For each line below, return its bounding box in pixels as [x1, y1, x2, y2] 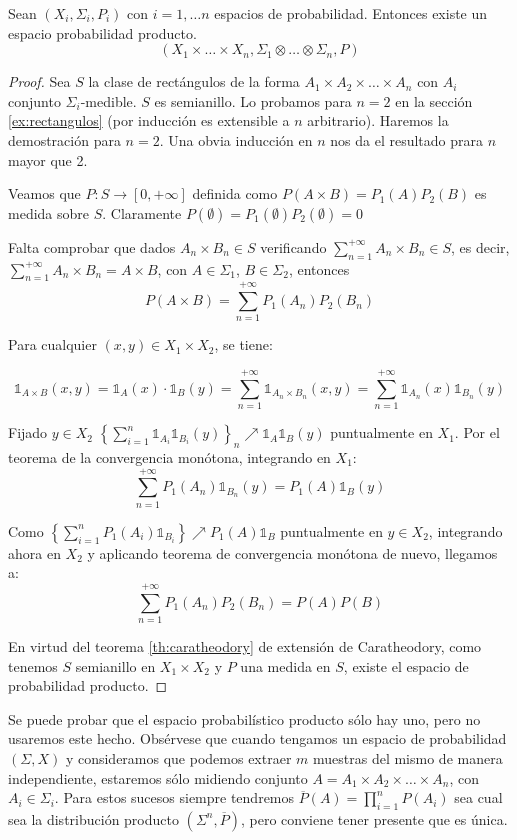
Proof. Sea [8, 71, 71, 92]
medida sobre [8, 202, 90, 223]
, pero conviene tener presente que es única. [240, 808, 508, 829]
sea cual [454, 787, 503, 808]
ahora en [8, 542, 61, 563]
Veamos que [8, 183, 81, 204]
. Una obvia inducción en [159, 129, 313, 150]
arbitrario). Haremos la [307, 110, 449, 131]
